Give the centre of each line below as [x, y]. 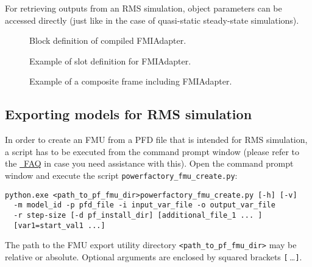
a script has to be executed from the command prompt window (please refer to [152, 151]
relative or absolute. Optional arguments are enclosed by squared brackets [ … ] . [154, 256]
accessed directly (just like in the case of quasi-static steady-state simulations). [152, 20]
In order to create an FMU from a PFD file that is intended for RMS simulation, [156, 140]
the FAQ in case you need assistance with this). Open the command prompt [149, 163]
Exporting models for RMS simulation [129, 114]
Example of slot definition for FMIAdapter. [110, 61]
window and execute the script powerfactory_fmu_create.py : [121, 175]
